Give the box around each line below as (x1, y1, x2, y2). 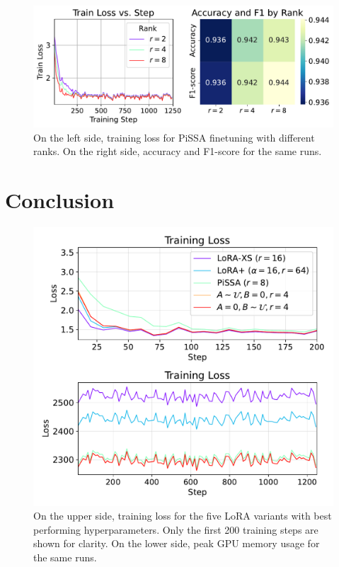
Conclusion (5, 185, 115, 214)
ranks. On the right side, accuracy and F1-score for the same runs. (33, 144, 322, 159)
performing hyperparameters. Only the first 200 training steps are (33, 522, 318, 537)
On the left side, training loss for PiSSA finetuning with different (33, 130, 315, 144)
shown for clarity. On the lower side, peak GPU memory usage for (33, 536, 320, 551)
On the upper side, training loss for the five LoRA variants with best (33, 508, 332, 523)
